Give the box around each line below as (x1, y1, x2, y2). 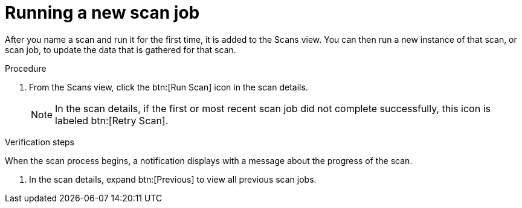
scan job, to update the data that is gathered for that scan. (5, 44, 236, 55)
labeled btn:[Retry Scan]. (55, 114, 169, 127)
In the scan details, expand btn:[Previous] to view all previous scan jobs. (29, 174, 317, 184)
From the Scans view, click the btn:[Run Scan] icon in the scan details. (29, 81, 308, 92)
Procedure (5, 63, 47, 74)
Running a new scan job (5, 2, 200, 23)
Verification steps (5, 136, 75, 147)
